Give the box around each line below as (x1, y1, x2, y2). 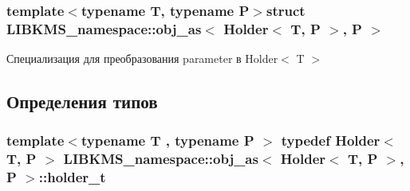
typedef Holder (281, 131, 380, 150)
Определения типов (6, 89, 158, 114)
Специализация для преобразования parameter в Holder (6, 50, 278, 67)
